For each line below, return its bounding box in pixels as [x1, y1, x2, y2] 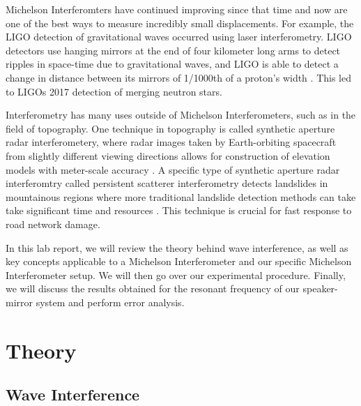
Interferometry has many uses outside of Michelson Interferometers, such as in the [6, 107, 356, 122]
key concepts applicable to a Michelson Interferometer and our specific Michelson [6, 254, 352, 269]
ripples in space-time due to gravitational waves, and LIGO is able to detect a [6, 57, 339, 71]
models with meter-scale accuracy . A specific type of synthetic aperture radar [6, 162, 340, 176]
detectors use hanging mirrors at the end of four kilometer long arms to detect [6, 43, 341, 57]
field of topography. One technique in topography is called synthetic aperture [6, 121, 335, 135]
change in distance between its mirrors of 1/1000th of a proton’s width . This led [6, 70, 351, 84]
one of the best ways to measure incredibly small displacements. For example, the [6, 15, 354, 30]
